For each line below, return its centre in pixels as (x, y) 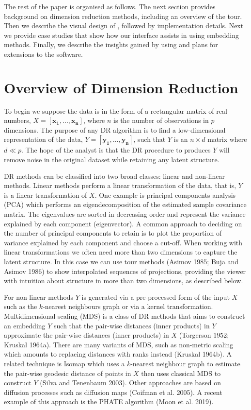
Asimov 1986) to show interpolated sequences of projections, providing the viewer (125, 271)
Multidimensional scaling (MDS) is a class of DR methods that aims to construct (125, 316)
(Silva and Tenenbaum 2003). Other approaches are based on (130, 383)
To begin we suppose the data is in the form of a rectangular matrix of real (116, 111)
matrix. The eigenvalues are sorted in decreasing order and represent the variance (125, 214)
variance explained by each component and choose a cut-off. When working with (123, 242)
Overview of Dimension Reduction (121, 87)
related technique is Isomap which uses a (64, 363)
